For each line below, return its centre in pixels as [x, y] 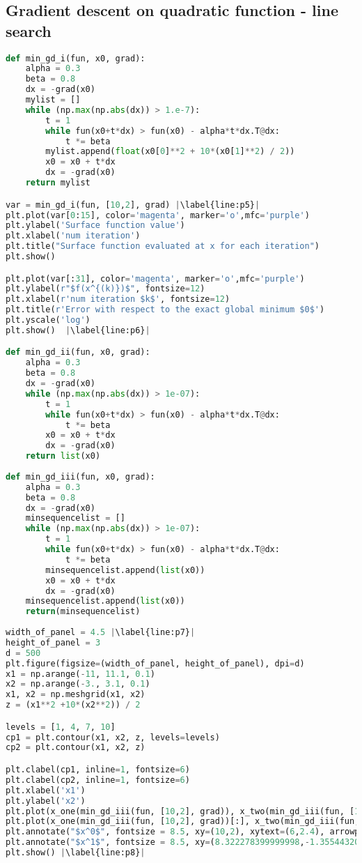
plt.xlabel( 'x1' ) [46, 790]
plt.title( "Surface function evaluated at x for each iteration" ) [163, 246]
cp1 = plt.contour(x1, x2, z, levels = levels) [113, 737]
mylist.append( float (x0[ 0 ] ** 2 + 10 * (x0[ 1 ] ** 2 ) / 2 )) [170, 152]
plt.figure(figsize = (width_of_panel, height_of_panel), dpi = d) [155, 663]
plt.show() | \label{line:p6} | [78, 330]
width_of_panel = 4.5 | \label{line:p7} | [101, 633]
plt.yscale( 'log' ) [48, 320]
